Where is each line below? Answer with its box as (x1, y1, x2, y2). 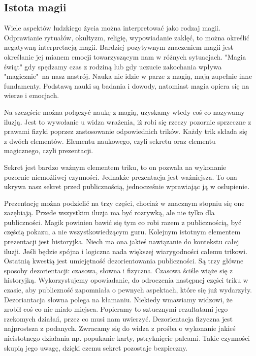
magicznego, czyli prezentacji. (4, 145, 93, 156)
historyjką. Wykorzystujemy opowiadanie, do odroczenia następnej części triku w (4, 275, 248, 285)
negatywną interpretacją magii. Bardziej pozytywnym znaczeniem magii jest (4, 42, 233, 52)
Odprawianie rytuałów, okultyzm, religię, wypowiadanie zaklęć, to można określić (4, 32, 250, 42)
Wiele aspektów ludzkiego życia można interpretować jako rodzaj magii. (4, 23, 221, 33)
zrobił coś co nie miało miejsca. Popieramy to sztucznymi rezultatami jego (4, 304, 228, 314)
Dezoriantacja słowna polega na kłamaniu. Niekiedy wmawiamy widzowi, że (4, 294, 233, 304)
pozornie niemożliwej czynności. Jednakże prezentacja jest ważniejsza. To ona (4, 171, 237, 182)
